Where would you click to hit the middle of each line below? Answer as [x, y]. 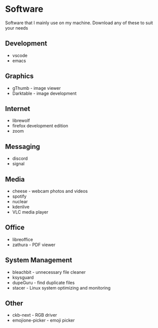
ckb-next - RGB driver [35, 315]
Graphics [19, 76]
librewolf [21, 121]
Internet [18, 109]
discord [20, 158]
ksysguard [23, 277]
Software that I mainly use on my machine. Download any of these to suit [79, 23]
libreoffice [23, 239]
